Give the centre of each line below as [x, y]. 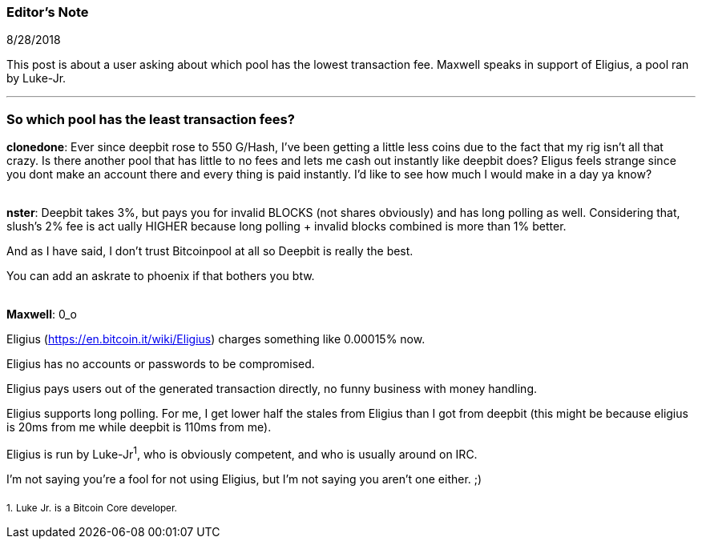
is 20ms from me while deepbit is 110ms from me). [139, 427]
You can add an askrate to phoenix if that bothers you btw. [161, 276]
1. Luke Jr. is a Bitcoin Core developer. [92, 508]
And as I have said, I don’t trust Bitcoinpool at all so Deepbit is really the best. [210, 251]
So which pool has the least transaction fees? [151, 119]
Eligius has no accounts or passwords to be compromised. [161, 364]
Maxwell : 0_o [42, 315]
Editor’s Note [48, 12]
